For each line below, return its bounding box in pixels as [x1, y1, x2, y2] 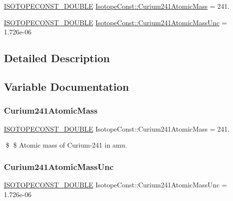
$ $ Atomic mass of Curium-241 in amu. [5, 140, 127, 150]
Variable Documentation [4, 79, 129, 94]
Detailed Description [4, 50, 110, 66]
